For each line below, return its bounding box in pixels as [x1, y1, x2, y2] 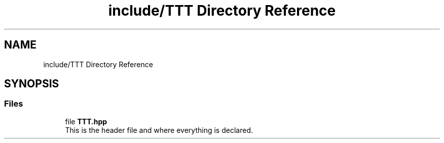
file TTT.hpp [65, 117, 107, 126]
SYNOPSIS [4, 77, 59, 90]
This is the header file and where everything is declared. [65, 125, 253, 134]
